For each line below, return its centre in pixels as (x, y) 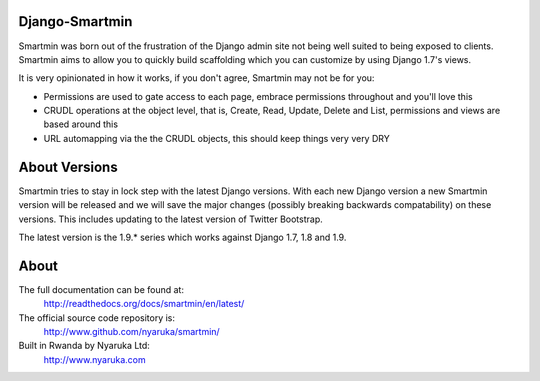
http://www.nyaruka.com (95, 359)
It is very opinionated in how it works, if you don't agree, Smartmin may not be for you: (196, 78)
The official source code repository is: (96, 317)
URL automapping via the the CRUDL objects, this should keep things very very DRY (216, 138)
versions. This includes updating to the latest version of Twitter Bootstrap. (171, 219)
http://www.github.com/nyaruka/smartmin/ (131, 332)
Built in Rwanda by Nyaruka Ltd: (84, 346)
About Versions (68, 166)
